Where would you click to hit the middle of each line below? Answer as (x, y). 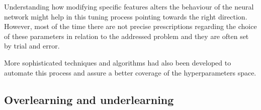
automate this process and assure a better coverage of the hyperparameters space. (130, 72)
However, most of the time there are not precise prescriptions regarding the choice (130, 26)
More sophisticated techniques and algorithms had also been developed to (118, 62)
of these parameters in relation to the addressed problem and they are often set (126, 36)
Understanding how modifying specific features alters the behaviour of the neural (129, 6)
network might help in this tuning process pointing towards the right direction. (126, 16)
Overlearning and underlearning (89, 99)
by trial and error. (32, 46)
